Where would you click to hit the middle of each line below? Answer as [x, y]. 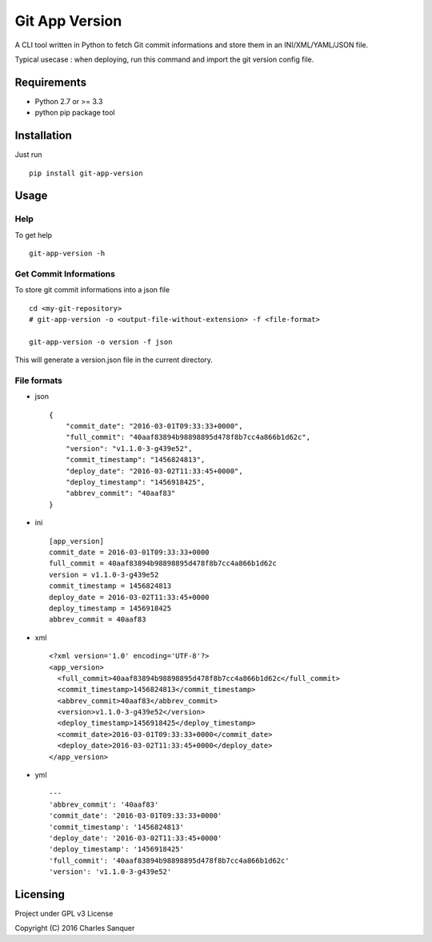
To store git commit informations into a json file [92, 290]
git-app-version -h [67, 254]
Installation [43, 136]
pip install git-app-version [86, 173]
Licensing [40, 894]
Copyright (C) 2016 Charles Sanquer [75, 928]
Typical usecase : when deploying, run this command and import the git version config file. [164, 59]
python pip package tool [75, 113]
